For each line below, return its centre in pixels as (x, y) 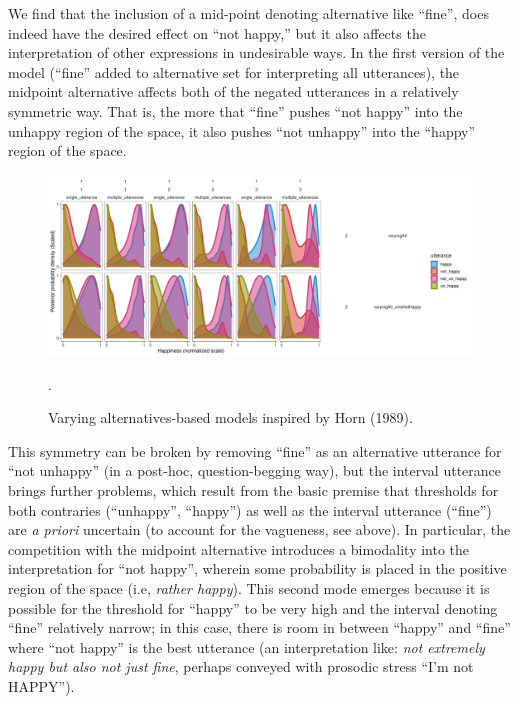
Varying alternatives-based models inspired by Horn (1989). (230, 417)
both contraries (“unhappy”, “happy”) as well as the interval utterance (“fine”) (250, 509)
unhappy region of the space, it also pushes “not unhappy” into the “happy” (242, 130)
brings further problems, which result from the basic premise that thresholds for (253, 490)
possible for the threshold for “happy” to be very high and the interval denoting (253, 607)
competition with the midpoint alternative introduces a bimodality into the (239, 548)
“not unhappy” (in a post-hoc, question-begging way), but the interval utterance (254, 470)
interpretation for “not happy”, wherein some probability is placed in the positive (257, 568)
